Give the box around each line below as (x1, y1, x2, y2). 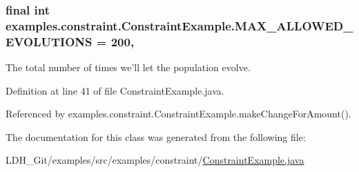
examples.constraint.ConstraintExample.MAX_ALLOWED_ (6, 17, 353, 34)
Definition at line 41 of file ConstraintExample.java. (6, 83, 224, 97)
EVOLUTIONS (6, 32, 93, 50)
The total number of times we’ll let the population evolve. (6, 60, 251, 75)
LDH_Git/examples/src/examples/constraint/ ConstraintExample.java (6, 153, 304, 167)
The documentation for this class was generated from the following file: (6, 129, 306, 144)
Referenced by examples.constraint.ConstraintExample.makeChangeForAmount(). (6, 106, 351, 121)
